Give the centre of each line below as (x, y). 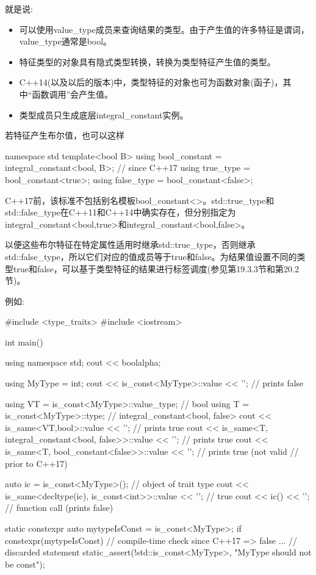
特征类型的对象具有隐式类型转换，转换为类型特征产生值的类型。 (147, 61)
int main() (24, 342)
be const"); (25, 564)
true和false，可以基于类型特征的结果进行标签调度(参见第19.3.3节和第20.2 (156, 268)
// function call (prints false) (59, 508)
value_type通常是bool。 (66, 41)
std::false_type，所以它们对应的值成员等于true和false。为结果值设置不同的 (151, 256)
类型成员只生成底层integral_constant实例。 (104, 114)
